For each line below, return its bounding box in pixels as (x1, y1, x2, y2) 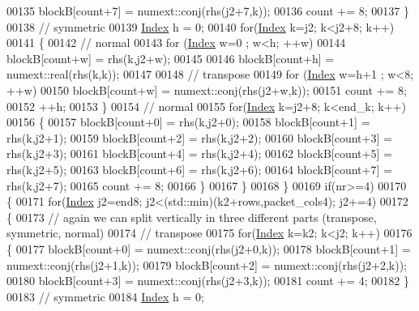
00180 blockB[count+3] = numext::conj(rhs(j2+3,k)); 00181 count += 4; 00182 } (6, 272, 409, 289)
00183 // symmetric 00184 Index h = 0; (6, 288, 204, 305)
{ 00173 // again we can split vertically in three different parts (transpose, (6, 208, 377, 225)
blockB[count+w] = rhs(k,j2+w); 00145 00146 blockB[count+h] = (6, 49, 335, 66)
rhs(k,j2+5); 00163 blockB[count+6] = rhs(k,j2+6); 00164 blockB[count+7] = (6, 160, 392, 177)
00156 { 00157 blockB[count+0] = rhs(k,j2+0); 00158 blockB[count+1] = (6, 113, 370, 130)
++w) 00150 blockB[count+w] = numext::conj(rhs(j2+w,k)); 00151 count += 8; (6, 81, 407, 98)
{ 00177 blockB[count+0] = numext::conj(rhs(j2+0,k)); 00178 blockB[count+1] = (6, 240, 411, 257)
